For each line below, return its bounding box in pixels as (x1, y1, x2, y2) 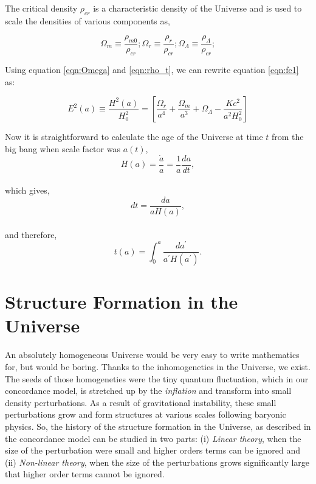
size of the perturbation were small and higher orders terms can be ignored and (5, 444, 300, 457)
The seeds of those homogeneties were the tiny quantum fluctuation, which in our (5, 372, 309, 385)
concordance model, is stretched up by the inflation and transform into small (5, 384, 292, 397)
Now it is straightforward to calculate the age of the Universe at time (5, 130, 263, 143)
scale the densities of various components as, (5, 14, 170, 27)
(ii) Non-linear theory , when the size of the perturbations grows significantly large (5, 455, 310, 468)
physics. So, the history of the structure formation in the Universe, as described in (5, 419, 311, 432)
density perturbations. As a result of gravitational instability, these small (5, 396, 276, 409)
